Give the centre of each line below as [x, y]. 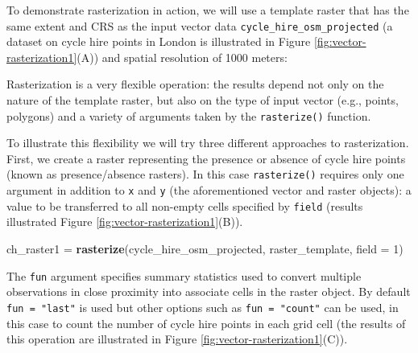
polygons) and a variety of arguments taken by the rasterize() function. [189, 115]
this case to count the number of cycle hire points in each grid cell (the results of [206, 323]
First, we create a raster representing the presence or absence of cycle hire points [206, 158]
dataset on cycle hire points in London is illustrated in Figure [159, 41]
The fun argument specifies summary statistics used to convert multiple [184, 275]
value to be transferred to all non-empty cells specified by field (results [185, 205]
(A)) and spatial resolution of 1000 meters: [182, 57]
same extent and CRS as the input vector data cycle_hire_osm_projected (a [200, 25]
